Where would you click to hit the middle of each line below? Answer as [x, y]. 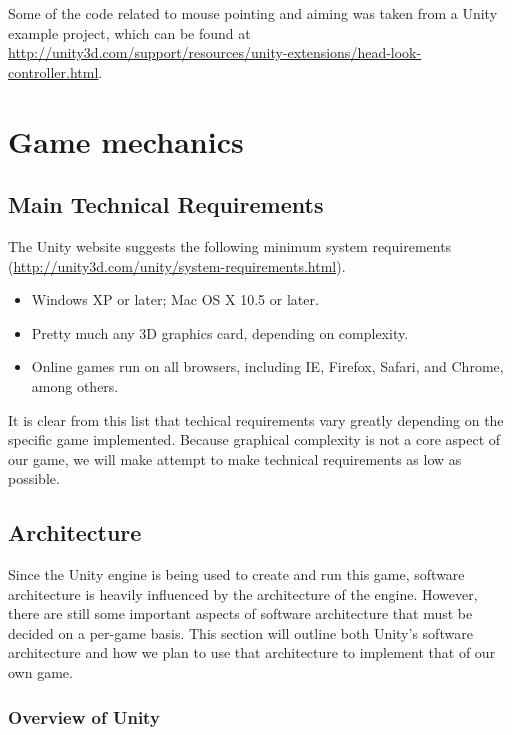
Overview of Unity [84, 716]
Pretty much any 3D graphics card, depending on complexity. [220, 332]
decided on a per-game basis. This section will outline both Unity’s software [240, 632]
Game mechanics [126, 140]
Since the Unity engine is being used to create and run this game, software [236, 574]
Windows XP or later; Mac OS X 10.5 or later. [175, 299]
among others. [75, 385]
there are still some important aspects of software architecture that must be [240, 613]
